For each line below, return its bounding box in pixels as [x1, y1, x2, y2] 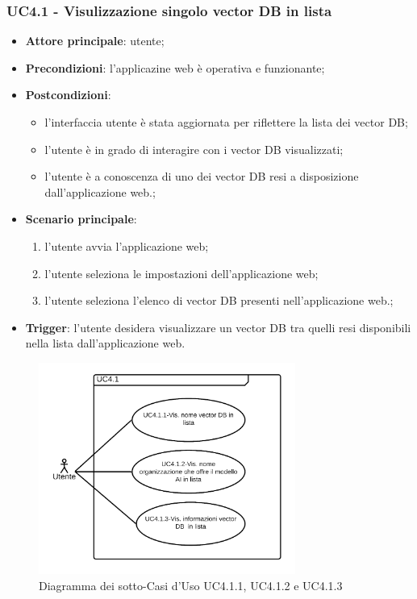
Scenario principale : [25, 210, 137, 227]
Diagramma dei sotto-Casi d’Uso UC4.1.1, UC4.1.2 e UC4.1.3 [39, 576, 343, 593]
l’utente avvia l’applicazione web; [44, 237, 209, 254]
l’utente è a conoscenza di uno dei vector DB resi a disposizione [44, 168, 359, 185]
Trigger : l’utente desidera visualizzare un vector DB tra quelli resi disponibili [25, 318, 411, 335]
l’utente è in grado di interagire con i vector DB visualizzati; [44, 140, 344, 157]
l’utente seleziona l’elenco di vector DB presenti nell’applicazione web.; [44, 292, 394, 309]
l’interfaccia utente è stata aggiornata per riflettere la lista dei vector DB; [44, 114, 408, 130]
